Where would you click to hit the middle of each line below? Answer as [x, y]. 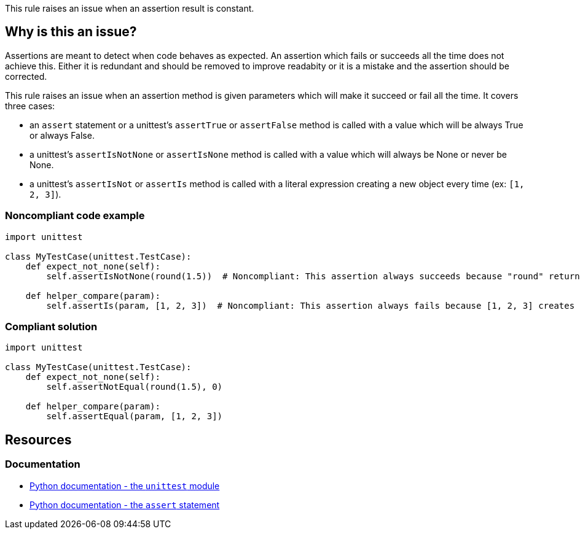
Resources [38, 439]
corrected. [26, 76]
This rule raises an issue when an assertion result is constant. [130, 8]
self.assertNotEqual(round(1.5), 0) [135, 387]
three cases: [30, 106]
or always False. [62, 135]
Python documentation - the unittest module [125, 486]
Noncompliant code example [75, 216]
